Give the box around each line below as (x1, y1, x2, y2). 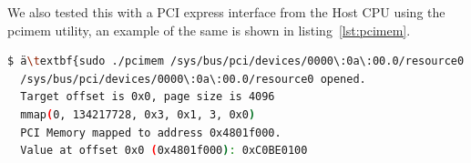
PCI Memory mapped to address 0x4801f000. (20, 126, 282, 139)
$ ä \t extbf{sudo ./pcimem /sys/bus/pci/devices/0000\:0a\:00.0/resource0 (7, 55, 465, 68)
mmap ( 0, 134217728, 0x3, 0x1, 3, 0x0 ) (20, 107, 256, 121)
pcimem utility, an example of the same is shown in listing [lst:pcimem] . (7, 20, 411, 39)
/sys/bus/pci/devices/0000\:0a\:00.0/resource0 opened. (20, 72, 366, 86)
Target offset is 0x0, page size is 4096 (20, 90, 275, 104)
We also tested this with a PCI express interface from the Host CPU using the (7, 3, 445, 21)
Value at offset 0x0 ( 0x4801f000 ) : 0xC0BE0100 (20, 144, 308, 158)
